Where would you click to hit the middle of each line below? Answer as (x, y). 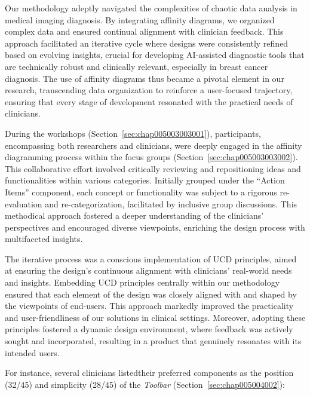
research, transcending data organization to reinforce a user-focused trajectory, (149, 90)
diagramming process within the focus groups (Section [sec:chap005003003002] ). (151, 157)
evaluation (24, 203)
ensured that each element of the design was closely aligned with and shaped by (151, 294)
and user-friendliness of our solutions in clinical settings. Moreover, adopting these (155, 317)
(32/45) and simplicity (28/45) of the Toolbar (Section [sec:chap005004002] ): (145, 384)
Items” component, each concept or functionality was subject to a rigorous (141, 192)
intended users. (32, 352)
